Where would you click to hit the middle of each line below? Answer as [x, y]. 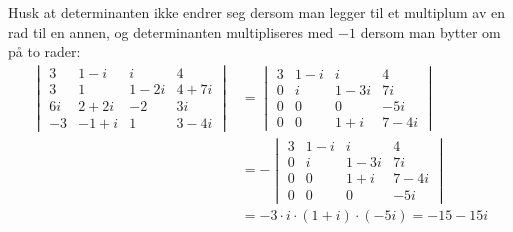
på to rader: [44, 51]
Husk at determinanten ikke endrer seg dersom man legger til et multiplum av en [256, 12]
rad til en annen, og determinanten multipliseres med [171, 31]
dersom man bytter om [430, 31]
